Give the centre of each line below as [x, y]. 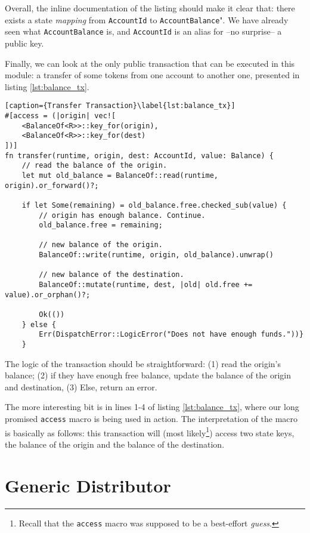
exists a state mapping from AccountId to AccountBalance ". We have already [147, 19]
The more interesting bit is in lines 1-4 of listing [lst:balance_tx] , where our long [152, 407]
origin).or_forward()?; [52, 185]
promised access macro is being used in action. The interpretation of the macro [151, 419]
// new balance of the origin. [101, 245]
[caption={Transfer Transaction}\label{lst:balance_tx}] [120, 106]
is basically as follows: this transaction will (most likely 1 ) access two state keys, [150, 432]
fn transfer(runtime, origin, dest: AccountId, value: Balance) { [139, 155]
